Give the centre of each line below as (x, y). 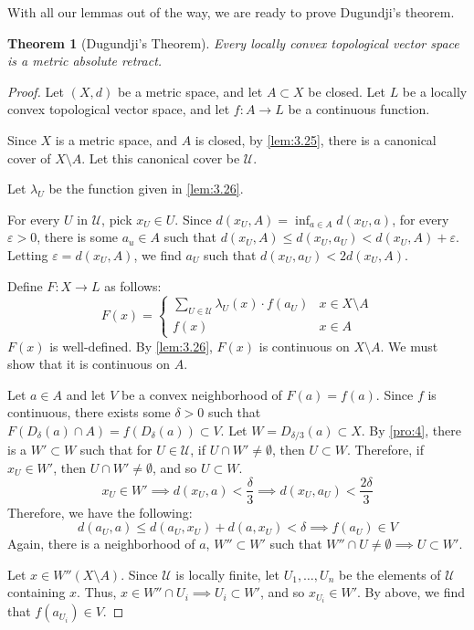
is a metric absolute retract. (85, 61)
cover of (29, 157)
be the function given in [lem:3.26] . (146, 189)
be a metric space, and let (190, 91)
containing (37, 592)
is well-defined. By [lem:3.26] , (131, 346)
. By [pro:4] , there (411, 430)
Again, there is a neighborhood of (101, 544)
